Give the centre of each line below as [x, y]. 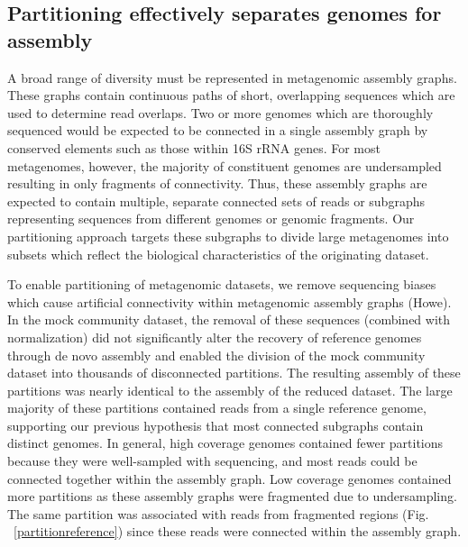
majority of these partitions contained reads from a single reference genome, [217, 408]
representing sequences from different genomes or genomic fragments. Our [211, 219]
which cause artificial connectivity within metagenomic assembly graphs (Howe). [229, 301]
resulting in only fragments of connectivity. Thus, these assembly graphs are [217, 183]
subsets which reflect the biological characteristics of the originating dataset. [218, 254]
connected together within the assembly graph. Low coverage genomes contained [229, 478]
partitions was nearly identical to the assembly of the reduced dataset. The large [230, 390]
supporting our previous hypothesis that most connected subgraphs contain [216, 425]
